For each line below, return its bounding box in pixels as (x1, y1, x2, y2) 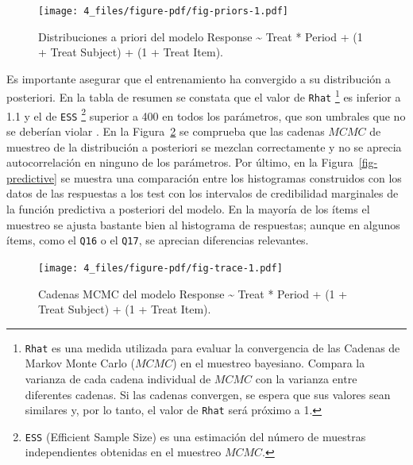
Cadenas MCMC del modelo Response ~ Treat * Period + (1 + (38, 285, 348, 302)
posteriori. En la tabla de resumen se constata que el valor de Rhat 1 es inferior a (6, 86, 401, 106)
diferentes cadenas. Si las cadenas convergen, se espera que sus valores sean (25, 386, 391, 402)
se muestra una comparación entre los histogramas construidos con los (60, 169, 402, 186)
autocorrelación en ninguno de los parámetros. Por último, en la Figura (6, 154, 353, 171)
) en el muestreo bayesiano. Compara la (172, 355, 365, 371)
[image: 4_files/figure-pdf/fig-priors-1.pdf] (38, 6, 288, 17)
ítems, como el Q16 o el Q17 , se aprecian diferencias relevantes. (6, 232, 309, 248)
